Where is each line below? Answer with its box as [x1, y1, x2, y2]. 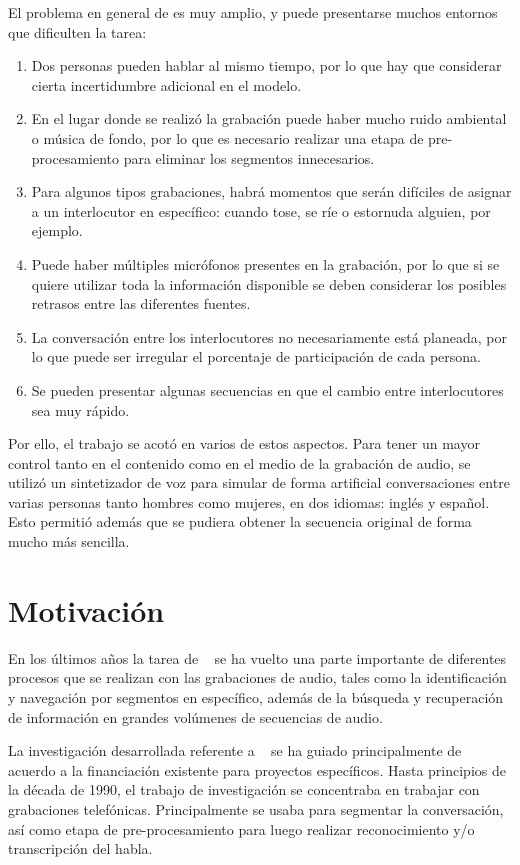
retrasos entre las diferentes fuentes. [31, 293, 251, 314]
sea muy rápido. [31, 399, 130, 420]
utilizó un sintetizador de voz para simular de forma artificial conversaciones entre [8, 472, 510, 493]
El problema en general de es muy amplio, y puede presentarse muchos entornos [8, 2, 498, 22]
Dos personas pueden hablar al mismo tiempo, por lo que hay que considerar [31, 55, 502, 76]
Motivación [8, 589, 165, 630]
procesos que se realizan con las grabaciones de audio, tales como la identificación [8, 667, 507, 688]
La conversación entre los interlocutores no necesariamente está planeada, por [31, 326, 508, 347]
